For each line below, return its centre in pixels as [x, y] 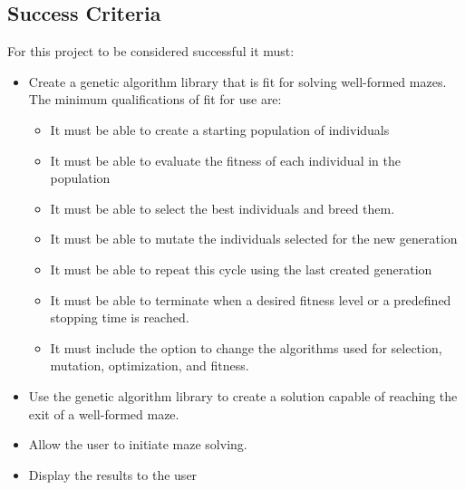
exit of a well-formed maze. [104, 413]
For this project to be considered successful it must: [151, 51]
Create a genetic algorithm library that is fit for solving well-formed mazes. [237, 81]
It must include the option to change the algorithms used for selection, [246, 347]
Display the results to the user [113, 474]
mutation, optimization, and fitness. [150, 365]
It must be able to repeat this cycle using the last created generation [241, 269]
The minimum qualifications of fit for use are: [155, 99]
